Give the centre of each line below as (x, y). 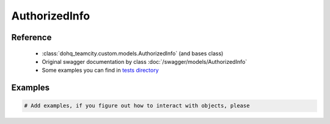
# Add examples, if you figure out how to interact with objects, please (137, 106)
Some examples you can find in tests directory (100, 71)
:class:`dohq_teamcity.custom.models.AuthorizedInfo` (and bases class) (133, 53)
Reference (31, 37)
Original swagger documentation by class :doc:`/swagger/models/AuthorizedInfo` (145, 61)
